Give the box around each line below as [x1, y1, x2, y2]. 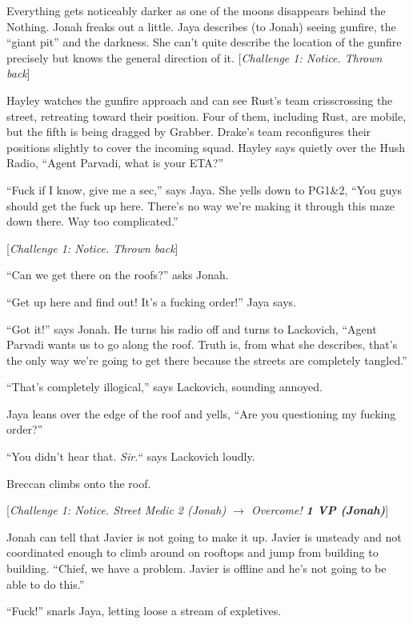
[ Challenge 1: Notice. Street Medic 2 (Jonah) [6, 502, 227, 518]
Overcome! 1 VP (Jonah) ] [251, 502, 389, 518]
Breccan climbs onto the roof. [6, 474, 151, 491]
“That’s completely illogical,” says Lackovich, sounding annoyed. [6, 378, 323, 395]
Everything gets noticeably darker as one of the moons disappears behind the [6, 2, 386, 18]
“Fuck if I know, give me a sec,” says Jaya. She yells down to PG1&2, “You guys [6, 181, 403, 198]
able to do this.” [6, 575, 85, 592]
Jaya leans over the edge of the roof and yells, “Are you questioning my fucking [6, 405, 396, 422]
